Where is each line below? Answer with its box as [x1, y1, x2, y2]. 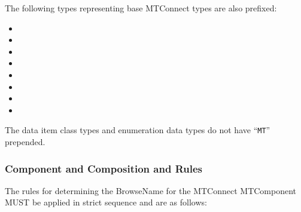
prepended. [5, 136, 45, 148]
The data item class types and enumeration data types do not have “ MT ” [5, 124, 270, 136]
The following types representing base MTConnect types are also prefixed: [5, 2, 277, 14]
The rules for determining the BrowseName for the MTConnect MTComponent [5, 184, 297, 196]
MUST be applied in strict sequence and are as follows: [5, 196, 207, 208]
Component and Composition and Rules [5, 161, 202, 176]
